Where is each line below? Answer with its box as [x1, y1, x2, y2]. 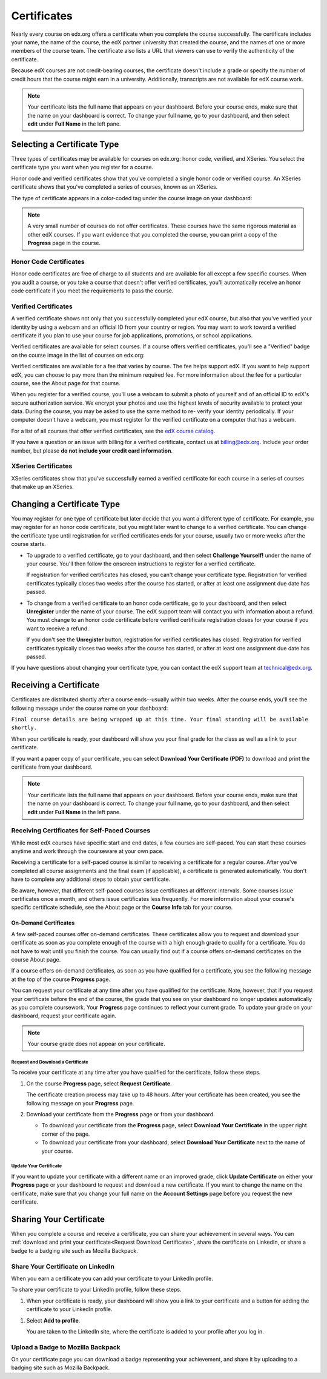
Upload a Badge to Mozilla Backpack [11, 1343, 121, 1351]
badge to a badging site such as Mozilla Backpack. [11, 1247, 139, 1254]
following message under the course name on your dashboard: [11, 704, 168, 712]
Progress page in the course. [27, 240, 101, 247]
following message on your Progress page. [26, 1099, 134, 1107]
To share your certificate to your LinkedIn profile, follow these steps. [11, 1286, 182, 1293]
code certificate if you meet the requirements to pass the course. [11, 287, 174, 294]
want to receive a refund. [26, 625, 89, 632]
